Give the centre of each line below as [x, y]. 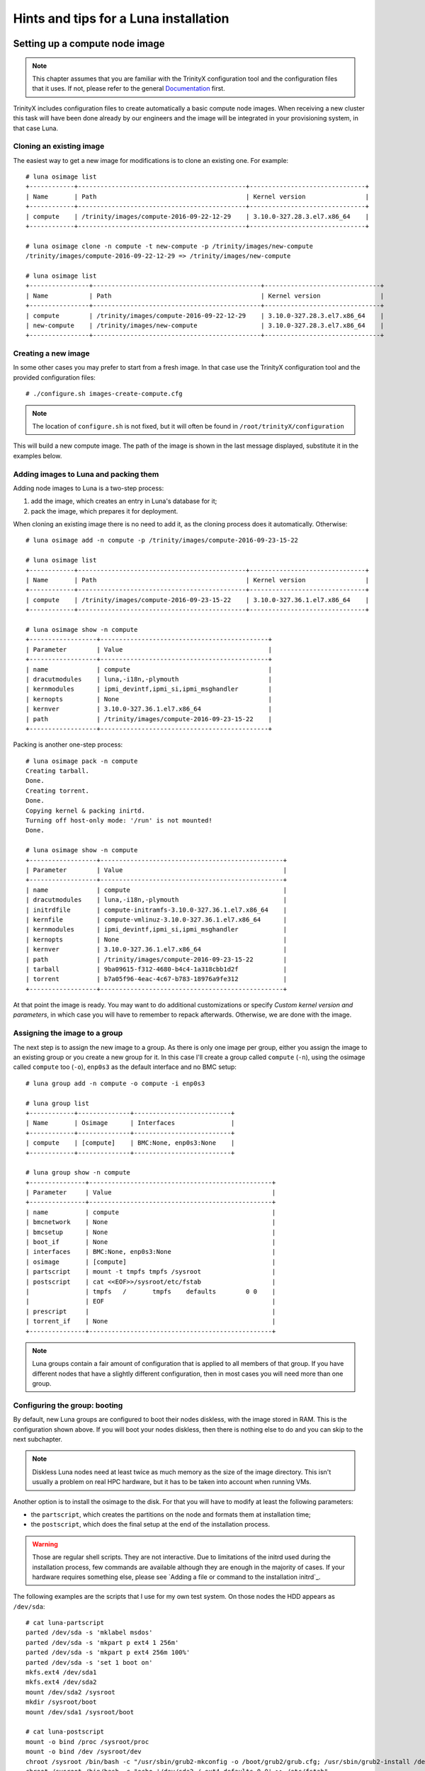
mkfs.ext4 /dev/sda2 [61, 1682]
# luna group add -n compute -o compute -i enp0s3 [115, 1083]
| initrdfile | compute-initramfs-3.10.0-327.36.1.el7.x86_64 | [157, 910]
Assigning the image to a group [68, 1033]
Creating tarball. [58, 771]
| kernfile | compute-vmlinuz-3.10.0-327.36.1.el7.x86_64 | [157, 920]
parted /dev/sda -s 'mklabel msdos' [89, 1633]
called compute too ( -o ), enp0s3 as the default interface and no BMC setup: [125, 1067]
